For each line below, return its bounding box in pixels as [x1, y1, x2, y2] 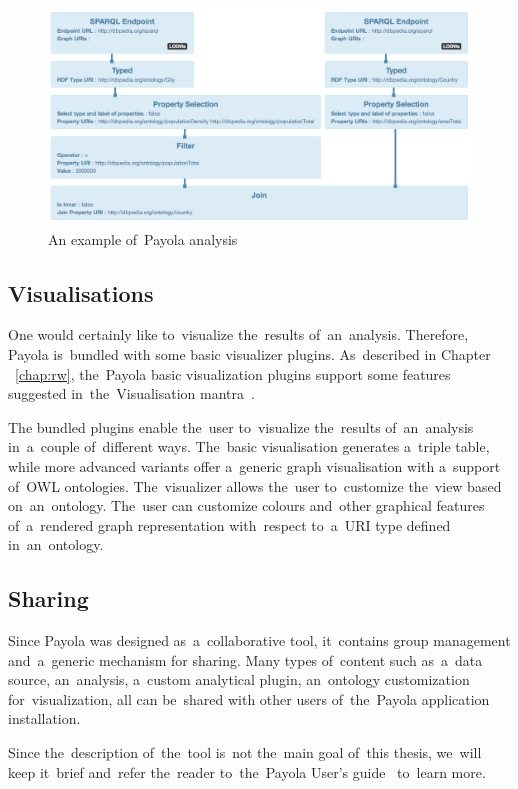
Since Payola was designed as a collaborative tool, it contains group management [8, 630, 511, 651]
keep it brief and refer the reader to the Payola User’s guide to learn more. [8, 761, 486, 782]
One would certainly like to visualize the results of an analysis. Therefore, [8, 324, 469, 345]
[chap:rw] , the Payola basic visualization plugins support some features [15, 363, 451, 384]
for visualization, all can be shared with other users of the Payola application [8, 688, 490, 709]
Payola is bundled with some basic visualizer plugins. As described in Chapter [8, 343, 491, 364]
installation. [8, 708, 81, 729]
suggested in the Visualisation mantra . [8, 383, 255, 404]
